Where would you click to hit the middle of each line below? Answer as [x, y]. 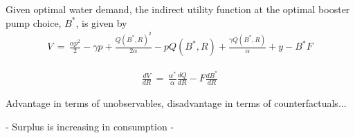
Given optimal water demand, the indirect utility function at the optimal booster [178, 9]
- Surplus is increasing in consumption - [90, 126]
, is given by [101, 22]
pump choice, [34, 22]
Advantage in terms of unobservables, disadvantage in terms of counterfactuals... [176, 103]
